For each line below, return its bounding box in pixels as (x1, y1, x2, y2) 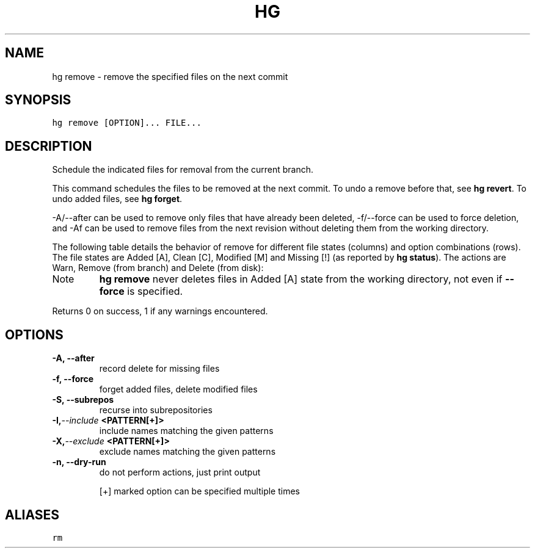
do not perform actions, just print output (99, 467, 261, 478)
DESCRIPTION (5, 138, 92, 154)
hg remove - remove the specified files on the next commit (52, 71, 288, 82)
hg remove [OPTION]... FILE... (52, 118, 202, 128)
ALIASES (5, 507, 60, 522)
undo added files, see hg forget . (52, 193, 183, 204)
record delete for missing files (99, 363, 220, 374)
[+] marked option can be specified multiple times (99, 486, 300, 497)
